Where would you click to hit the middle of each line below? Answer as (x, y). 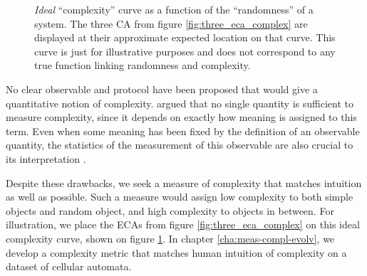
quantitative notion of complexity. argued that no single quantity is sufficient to (180, 103)
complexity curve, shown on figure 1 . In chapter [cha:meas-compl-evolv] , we (170, 238)
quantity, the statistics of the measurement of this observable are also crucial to (180, 145)
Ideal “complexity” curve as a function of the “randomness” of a (174, 9)
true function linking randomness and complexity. (143, 65)
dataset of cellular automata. (69, 266)
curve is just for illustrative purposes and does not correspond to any (185, 51)
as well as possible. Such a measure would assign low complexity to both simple (180, 197)
